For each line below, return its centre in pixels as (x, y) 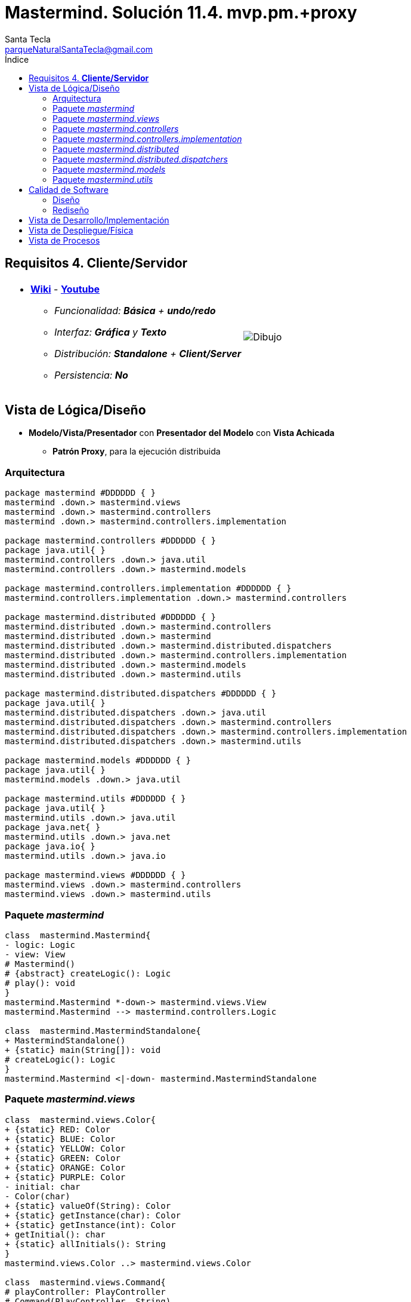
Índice (17, 59)
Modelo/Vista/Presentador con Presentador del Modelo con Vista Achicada (182, 433)
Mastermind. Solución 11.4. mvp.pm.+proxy (181, 13)
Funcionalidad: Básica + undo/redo (135, 310)
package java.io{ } (50, 847)
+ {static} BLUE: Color (60, 1139)
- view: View (35, 954)
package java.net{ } (53, 827)
